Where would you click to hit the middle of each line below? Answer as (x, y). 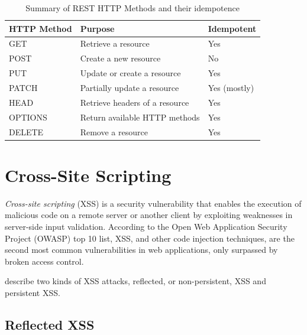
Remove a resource (114, 131)
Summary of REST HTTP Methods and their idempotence (133, 8)
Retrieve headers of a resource (135, 102)
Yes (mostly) (231, 87)
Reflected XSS (50, 324)
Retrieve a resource (115, 43)
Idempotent (232, 28)
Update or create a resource (130, 73)
